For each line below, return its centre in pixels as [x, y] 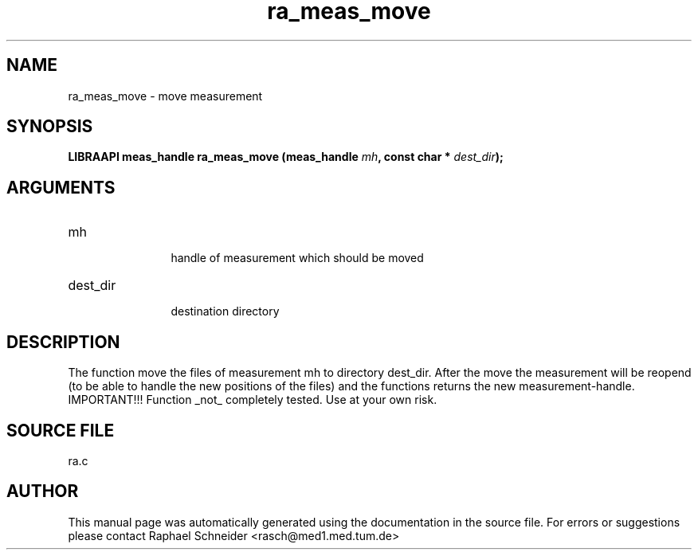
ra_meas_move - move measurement [165, 96]
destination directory [225, 311]
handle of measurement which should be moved [297, 258]
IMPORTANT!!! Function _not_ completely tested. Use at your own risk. [253, 400]
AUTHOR [43, 491]
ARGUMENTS [61, 187]
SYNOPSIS [50, 127]
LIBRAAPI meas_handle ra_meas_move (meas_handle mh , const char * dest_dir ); [286, 157]
